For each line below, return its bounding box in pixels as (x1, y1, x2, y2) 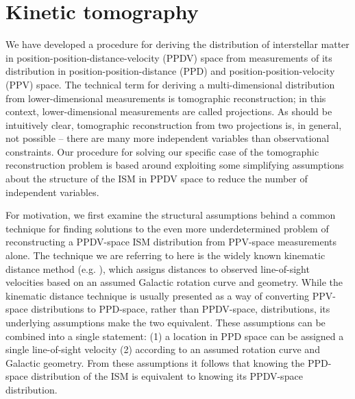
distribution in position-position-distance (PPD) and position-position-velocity (5, 64, 335, 78)
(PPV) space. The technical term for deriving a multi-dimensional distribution (5, 77, 335, 91)
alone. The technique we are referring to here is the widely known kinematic (5, 248, 326, 263)
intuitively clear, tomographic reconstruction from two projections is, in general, (5, 117, 342, 132)
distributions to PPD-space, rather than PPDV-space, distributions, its (31, 302, 330, 316)
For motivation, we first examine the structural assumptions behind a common (5, 208, 336, 222)
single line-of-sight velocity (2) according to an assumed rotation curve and (5, 342, 320, 356)
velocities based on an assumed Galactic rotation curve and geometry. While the (5, 275, 343, 289)
